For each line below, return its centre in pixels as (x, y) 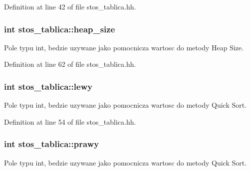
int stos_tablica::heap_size (60, 29)
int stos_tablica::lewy (48, 86)
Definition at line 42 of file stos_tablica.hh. (70, 6)
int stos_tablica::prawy (52, 144)
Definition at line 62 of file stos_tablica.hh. (70, 64)
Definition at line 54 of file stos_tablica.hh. (70, 121)
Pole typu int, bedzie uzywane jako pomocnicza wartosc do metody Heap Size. (124, 47)
